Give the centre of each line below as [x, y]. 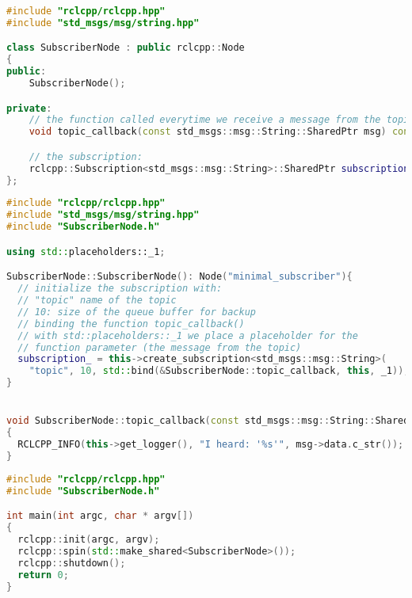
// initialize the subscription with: [120, 289]
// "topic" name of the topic [97, 301]
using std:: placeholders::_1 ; [86, 251]
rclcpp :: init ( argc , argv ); [89, 539]
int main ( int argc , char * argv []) [100, 516]
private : [29, 108]
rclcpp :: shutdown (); [72, 563]
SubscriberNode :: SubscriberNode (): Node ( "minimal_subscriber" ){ [179, 277]
